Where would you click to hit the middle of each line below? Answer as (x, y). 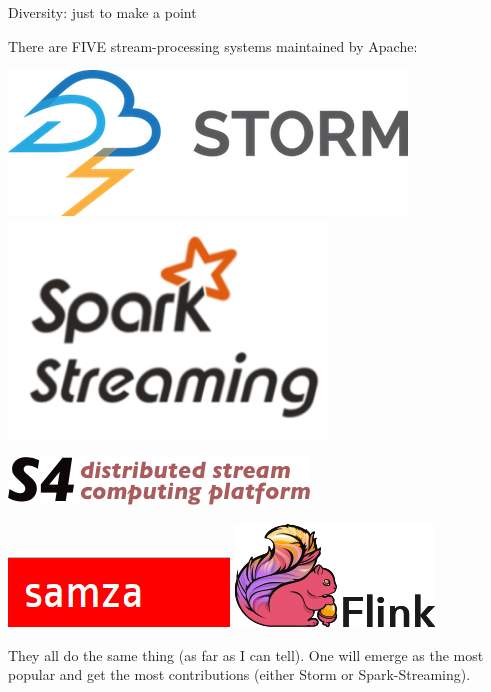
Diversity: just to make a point (102, 12)
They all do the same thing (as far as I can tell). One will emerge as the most (246, 654)
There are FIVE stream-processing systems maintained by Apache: (213, 45)
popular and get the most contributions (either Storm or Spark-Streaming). (239, 674)
